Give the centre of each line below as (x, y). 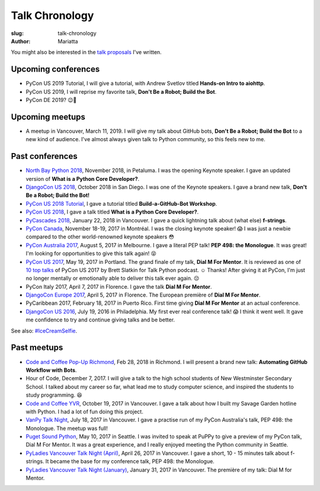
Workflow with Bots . (51, 370)
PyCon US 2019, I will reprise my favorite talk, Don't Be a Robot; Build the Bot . (121, 91)
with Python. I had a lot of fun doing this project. (84, 412)
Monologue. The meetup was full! (67, 428)
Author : (21, 41)
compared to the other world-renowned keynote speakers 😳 (100, 237)
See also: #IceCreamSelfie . (44, 331)
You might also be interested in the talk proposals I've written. (87, 52)
